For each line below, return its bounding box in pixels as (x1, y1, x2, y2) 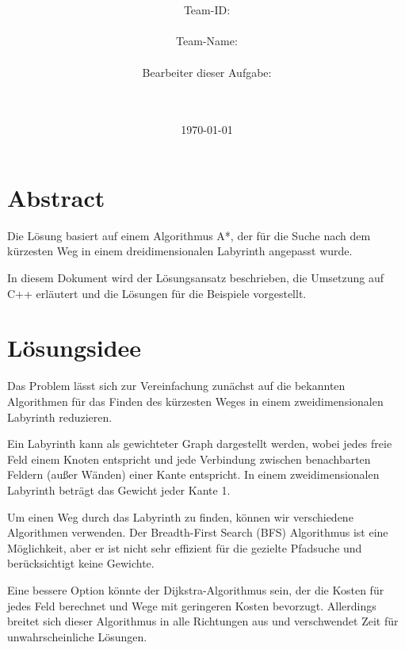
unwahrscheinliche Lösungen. (7, 628, 147, 644)
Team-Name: (176, 32, 238, 49)
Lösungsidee (7, 331, 142, 364)
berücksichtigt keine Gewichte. (7, 555, 155, 572)
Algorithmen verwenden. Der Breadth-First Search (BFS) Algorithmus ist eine (7, 524, 388, 541)
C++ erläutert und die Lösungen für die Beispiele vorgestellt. (7, 285, 307, 301)
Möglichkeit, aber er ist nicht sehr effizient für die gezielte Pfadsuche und (7, 539, 362, 556)
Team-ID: (183, 2, 231, 18)
